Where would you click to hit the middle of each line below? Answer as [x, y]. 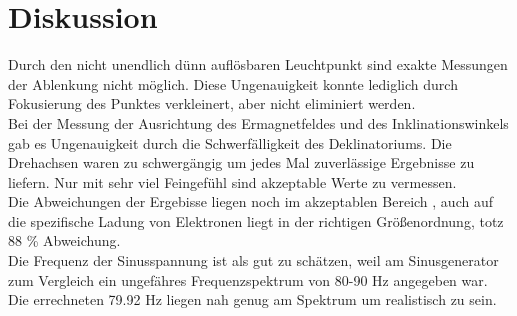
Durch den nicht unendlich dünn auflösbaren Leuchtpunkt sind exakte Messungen [258, 64]
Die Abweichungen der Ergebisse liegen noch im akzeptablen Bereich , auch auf [250, 201]
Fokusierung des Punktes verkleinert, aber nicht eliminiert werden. [212, 103]
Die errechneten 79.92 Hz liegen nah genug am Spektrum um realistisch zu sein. [252, 299]
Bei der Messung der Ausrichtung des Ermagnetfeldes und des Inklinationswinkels [258, 122]
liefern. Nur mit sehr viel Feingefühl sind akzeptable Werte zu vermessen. [232, 181]
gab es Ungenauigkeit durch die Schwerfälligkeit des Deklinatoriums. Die [230, 142]
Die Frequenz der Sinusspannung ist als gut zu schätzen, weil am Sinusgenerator [253, 260]
